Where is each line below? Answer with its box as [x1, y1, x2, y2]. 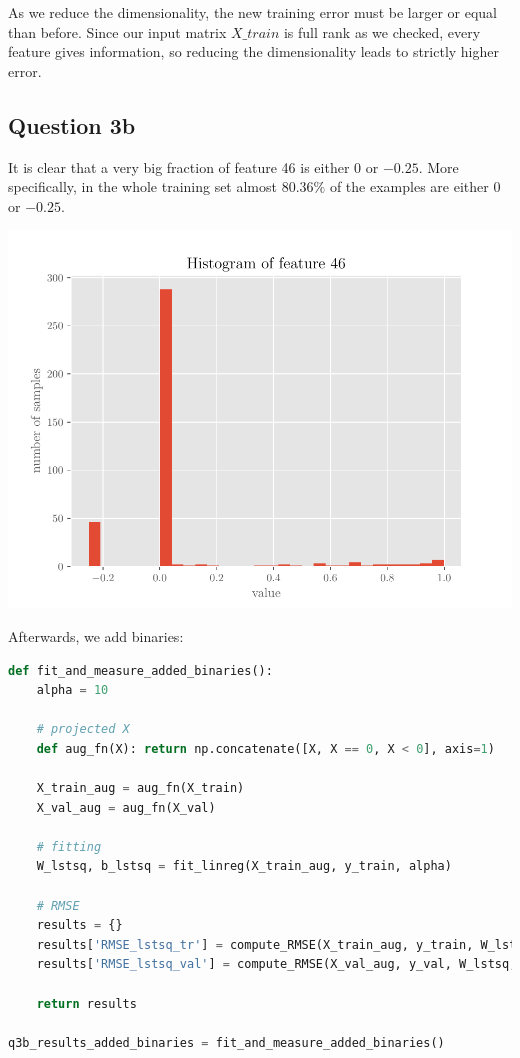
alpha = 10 [36, 683, 109, 698]
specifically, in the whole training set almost [8, 176, 277, 197]
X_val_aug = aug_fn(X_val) [36, 800, 216, 815]
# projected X [36, 722, 130, 737]
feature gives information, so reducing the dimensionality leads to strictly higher [8, 41, 499, 62]
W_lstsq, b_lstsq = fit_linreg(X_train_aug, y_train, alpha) [36, 859, 452, 874]
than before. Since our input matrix [8, 21, 227, 42]
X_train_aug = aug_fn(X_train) [36, 781, 245, 796]
